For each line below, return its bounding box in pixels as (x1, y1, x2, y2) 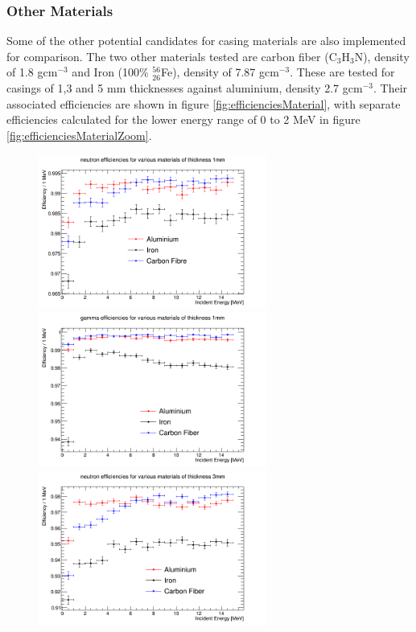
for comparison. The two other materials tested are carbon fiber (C (6, 47, 337, 64)
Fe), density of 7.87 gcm (160, 64, 279, 80)
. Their (373, 80, 408, 96)
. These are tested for (290, 64, 395, 80)
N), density (354, 47, 410, 64)
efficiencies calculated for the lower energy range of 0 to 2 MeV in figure (6, 111, 360, 128)
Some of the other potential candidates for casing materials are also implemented (6, 32, 406, 49)
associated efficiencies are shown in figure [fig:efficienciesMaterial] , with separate (6, 95, 401, 112)
